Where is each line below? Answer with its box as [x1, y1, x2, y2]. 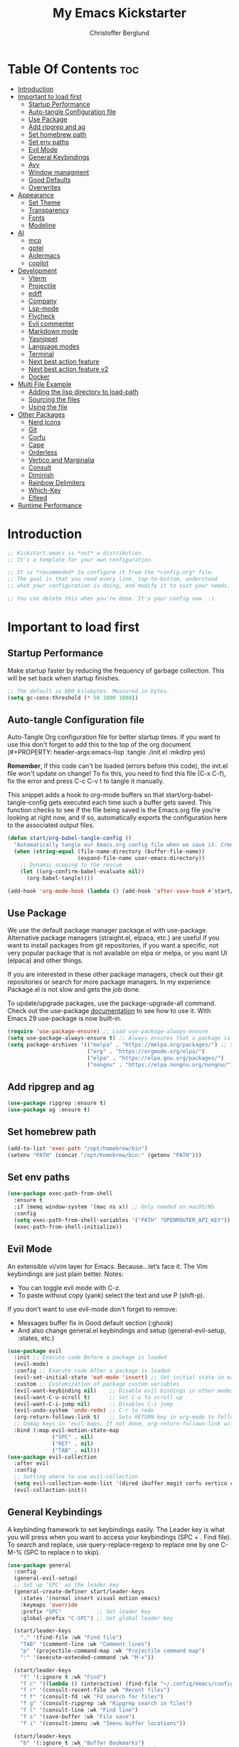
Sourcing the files [28, 395, 80, 403]
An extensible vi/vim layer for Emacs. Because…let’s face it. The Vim [7, 1262, 208, 1270]
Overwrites [28, 183, 61, 192]
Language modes [28, 342, 80, 351]
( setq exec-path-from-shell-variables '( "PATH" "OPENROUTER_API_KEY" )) [14, 1216, 231, 1223]
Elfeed [28, 493, 48, 502]
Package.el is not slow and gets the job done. [7, 985, 141, 994]
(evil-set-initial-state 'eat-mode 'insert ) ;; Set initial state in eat [14, 1374, 237, 1381]
